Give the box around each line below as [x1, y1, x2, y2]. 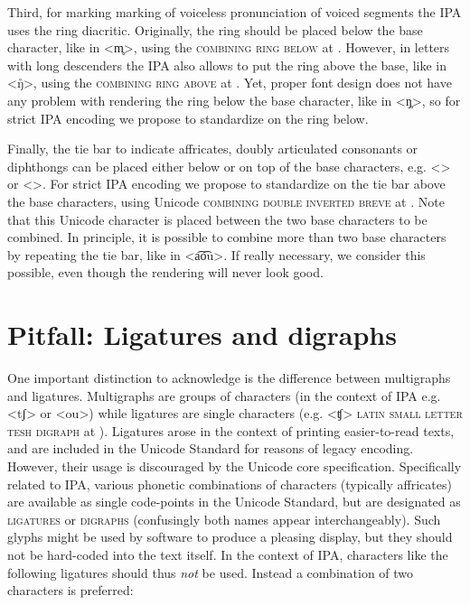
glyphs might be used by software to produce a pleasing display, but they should [7, 527, 453, 546]
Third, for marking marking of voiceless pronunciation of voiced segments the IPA [7, 3, 462, 21]
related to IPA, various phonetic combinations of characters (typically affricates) [7, 474, 452, 493]
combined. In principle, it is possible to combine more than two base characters [7, 228, 446, 247]
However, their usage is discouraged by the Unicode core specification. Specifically [7, 457, 462, 475]
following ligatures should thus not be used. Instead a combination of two [7, 563, 414, 582]
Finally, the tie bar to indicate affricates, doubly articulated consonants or [7, 139, 418, 158]
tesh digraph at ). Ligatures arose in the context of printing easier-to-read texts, [7, 421, 455, 440]
